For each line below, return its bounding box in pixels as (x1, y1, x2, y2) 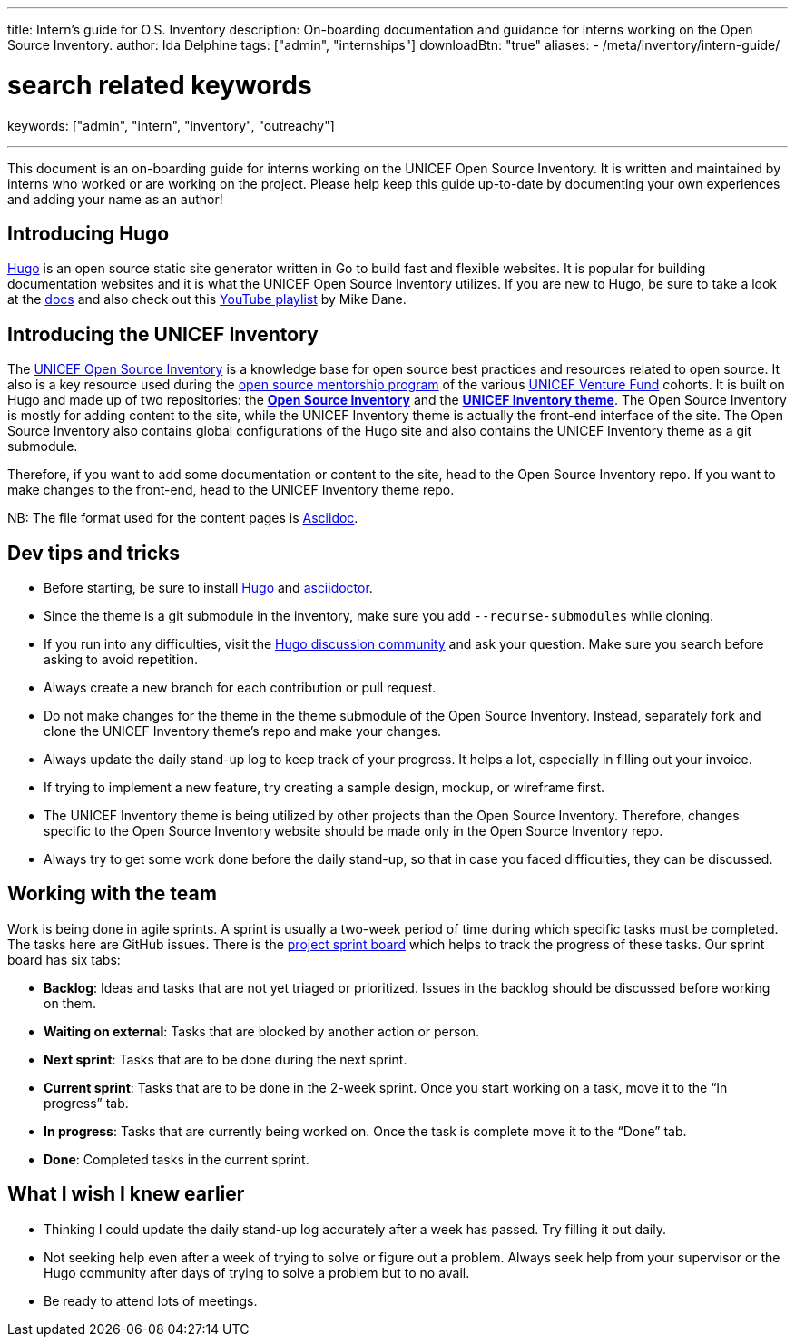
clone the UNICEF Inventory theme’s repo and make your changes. (44, 723, 442, 740)
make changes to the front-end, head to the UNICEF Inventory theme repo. (7, 482, 455, 498)
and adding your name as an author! (7, 191, 223, 207)
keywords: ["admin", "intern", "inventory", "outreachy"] (7, 117, 335, 133)
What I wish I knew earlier (7, 1182, 245, 1206)
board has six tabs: (7, 951, 121, 967)
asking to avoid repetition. (44, 652, 199, 668)
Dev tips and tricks (7, 541, 181, 564)
